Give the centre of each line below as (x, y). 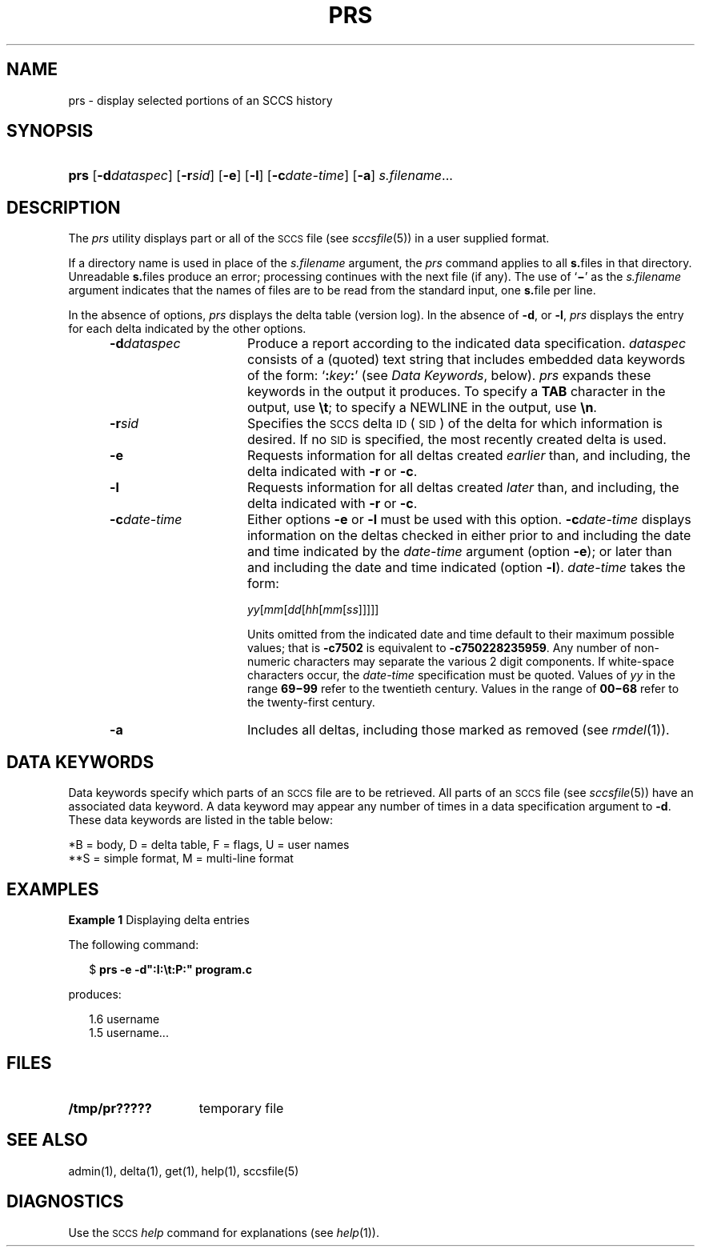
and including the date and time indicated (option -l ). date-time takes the (466, 568)
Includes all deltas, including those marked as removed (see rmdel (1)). (458, 730)
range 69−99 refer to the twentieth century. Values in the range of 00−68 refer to (463, 689)
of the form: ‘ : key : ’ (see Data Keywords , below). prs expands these (449, 376)
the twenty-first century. (311, 703)
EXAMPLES (53, 889)
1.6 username (124, 1019)
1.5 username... (129, 1032)
